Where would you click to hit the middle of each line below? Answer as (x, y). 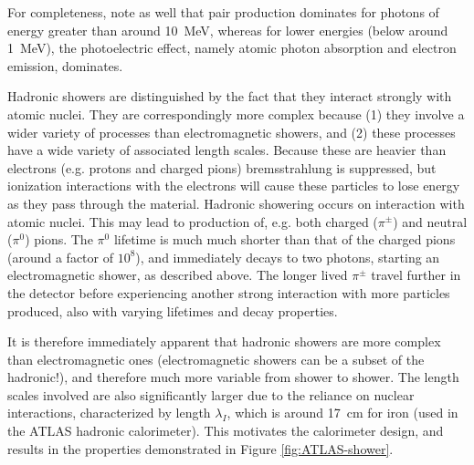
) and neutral (430, 221)
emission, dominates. (65, 65)
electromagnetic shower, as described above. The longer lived (178, 275)
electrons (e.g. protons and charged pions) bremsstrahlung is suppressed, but (222, 167)
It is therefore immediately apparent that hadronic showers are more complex (224, 341)
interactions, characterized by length (109, 413)
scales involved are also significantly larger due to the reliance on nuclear (211, 394)
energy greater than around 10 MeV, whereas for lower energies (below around (228, 30)
